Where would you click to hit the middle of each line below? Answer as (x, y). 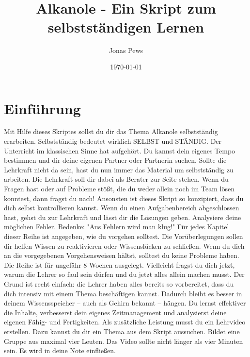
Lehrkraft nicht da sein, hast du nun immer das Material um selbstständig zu (119, 169)
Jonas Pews (126, 50)
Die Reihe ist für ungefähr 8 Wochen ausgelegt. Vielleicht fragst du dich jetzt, (119, 264)
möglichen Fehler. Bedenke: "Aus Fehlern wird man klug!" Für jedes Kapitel (117, 227)
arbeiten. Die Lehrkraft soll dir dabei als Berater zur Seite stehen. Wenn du (116, 179)
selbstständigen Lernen (126, 27)
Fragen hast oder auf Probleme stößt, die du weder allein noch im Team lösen (119, 188)
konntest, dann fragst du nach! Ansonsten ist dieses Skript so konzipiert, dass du (124, 198)
